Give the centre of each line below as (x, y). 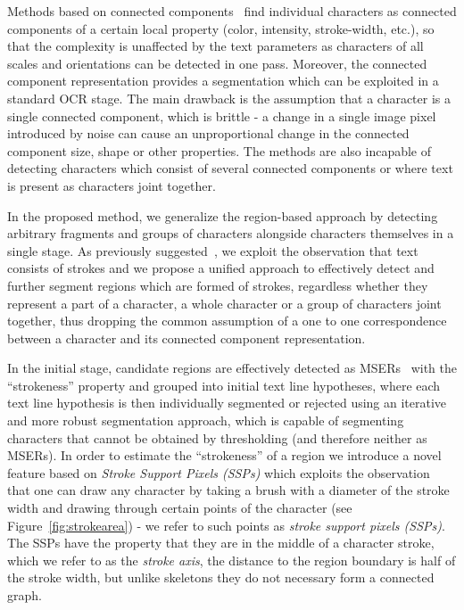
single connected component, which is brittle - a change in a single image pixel (222, 115)
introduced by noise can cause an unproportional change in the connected (208, 133)
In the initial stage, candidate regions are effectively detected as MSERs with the (232, 368)
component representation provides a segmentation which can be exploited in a (223, 81)
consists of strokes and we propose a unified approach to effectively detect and (221, 268)
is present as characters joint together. (112, 185)
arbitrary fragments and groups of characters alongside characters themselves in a (231, 233)
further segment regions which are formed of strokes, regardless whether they (218, 285)
